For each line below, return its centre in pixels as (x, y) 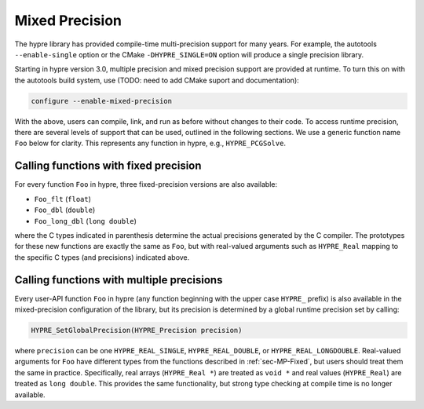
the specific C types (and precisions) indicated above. (102, 257)
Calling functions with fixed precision (108, 166)
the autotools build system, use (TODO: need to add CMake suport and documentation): (157, 80)
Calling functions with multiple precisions (119, 280)
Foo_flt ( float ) (63, 199)
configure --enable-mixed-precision (102, 101)
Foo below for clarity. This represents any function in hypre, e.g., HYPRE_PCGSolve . (150, 143)
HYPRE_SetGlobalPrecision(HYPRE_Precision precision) (137, 330)
